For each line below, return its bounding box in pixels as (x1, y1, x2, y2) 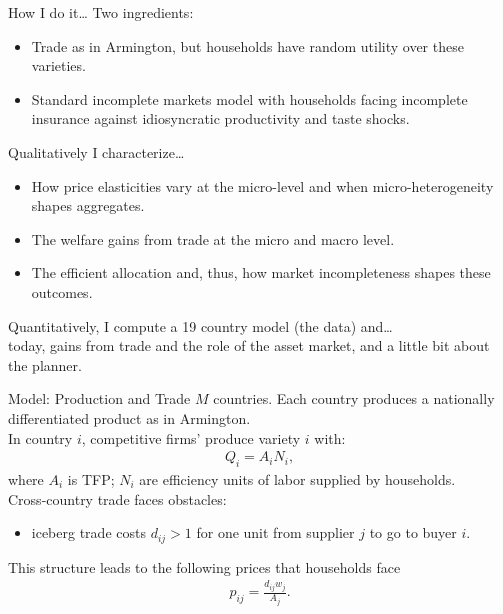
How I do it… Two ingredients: (8, 2, 194, 22)
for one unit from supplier (196, 522, 355, 543)
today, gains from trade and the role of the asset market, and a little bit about (8, 335, 490, 356)
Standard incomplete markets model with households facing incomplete (31, 88, 468, 109)
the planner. (8, 354, 82, 375)
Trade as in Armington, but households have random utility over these (31, 35, 464, 56)
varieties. (31, 55, 86, 76)
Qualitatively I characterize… (8, 141, 185, 162)
